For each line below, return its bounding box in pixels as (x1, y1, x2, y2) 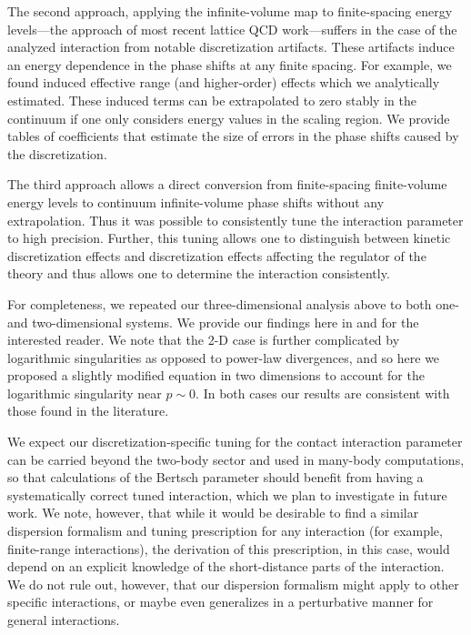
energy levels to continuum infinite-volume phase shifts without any (7, 192, 385, 211)
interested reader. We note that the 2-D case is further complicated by (7, 330, 400, 349)
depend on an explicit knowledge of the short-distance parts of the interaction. (7, 557, 445, 576)
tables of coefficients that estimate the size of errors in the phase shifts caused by (7, 126, 459, 146)
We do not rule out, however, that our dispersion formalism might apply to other (7, 574, 459, 593)
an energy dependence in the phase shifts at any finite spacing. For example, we (7, 55, 452, 74)
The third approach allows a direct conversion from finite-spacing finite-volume (7, 175, 447, 194)
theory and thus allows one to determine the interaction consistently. (7, 264, 390, 283)
